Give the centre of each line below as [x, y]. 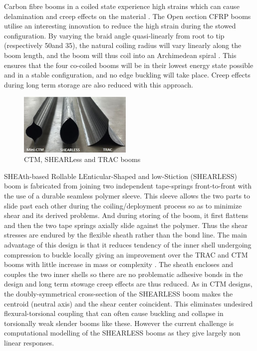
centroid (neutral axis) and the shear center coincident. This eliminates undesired [128, 303]
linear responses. [29, 342]
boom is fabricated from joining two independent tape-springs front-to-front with [128, 186]
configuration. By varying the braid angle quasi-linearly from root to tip [114, 35]
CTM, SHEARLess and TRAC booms [82, 159]
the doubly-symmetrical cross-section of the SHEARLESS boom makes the [119, 293]
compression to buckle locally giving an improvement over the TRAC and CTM [126, 254]
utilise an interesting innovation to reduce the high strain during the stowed [120, 26]
